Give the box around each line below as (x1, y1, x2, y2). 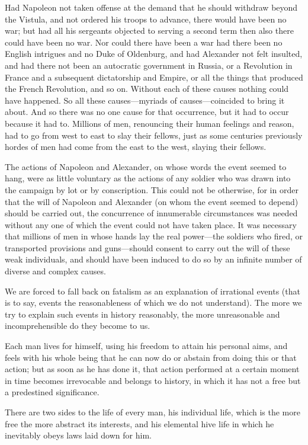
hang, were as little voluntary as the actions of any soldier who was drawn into (5, 172, 291, 184)
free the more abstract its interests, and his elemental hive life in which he (5, 417, 274, 430)
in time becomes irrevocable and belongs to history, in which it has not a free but (5, 374, 301, 386)
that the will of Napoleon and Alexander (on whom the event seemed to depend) (5, 195, 299, 207)
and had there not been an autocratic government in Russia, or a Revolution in (5, 59, 293, 71)
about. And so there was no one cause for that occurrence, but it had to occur (5, 105, 289, 118)
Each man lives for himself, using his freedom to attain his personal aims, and (5, 340, 288, 352)
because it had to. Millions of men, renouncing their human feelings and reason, (5, 117, 294, 129)
